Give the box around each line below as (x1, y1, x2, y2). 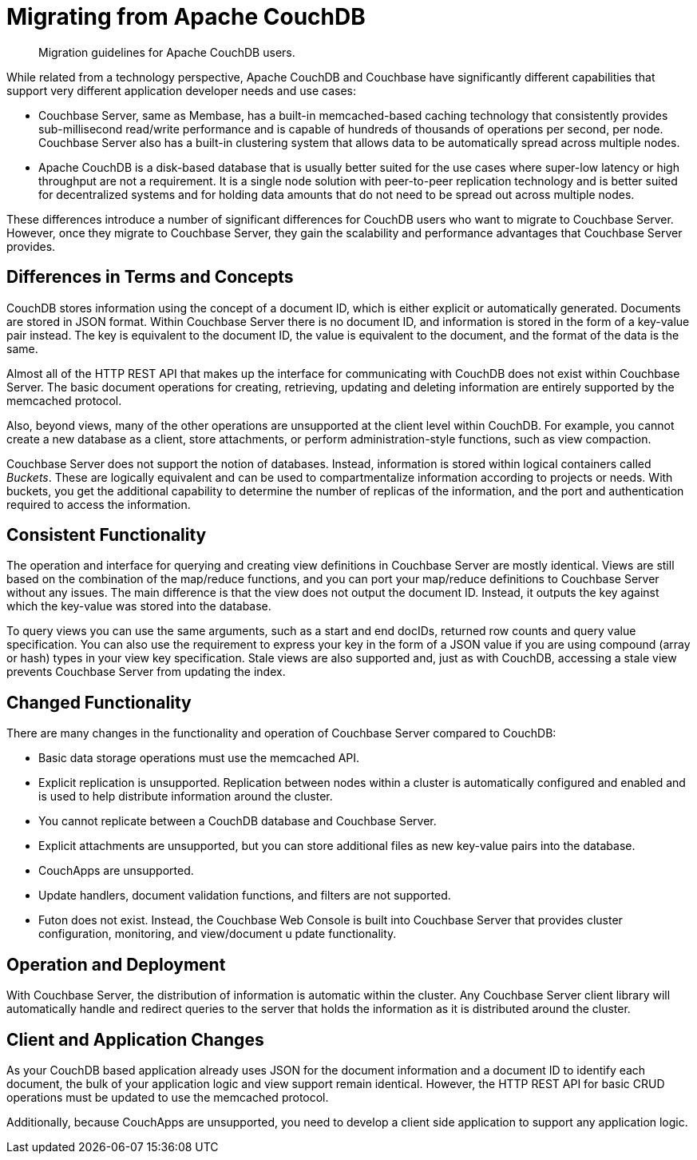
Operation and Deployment (6, 954, 226, 975)
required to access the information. (6, 497, 191, 511)
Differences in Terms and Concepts (6, 267, 294, 288)
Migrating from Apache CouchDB (6, 3, 366, 30)
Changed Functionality (6, 692, 192, 713)
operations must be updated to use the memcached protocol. (6, 1090, 329, 1104)
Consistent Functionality (6, 525, 207, 546)
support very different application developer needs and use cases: (6, 83, 356, 97)
